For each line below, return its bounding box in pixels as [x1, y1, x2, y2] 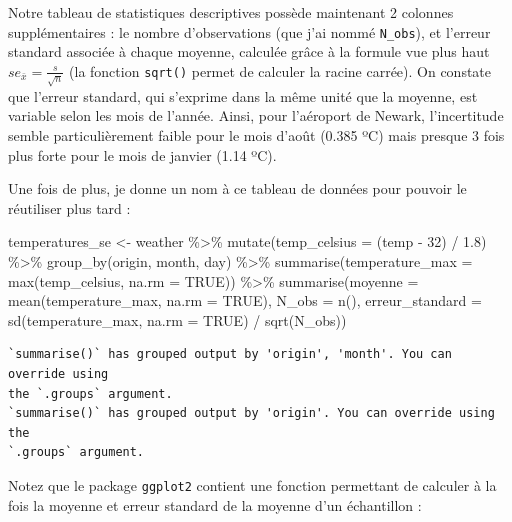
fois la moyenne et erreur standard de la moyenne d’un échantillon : [8, 494, 422, 515]
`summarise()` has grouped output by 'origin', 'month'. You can [8, 347, 452, 362]
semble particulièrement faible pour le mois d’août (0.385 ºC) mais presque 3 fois [8, 124, 505, 145]
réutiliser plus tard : [8, 197, 131, 218]
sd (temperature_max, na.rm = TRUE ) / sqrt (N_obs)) [8, 309, 347, 330]
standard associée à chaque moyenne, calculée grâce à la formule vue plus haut [8, 41, 490, 62]
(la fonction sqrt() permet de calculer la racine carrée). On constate [69, 60, 492, 81]
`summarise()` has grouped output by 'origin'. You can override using [8, 406, 495, 421]
